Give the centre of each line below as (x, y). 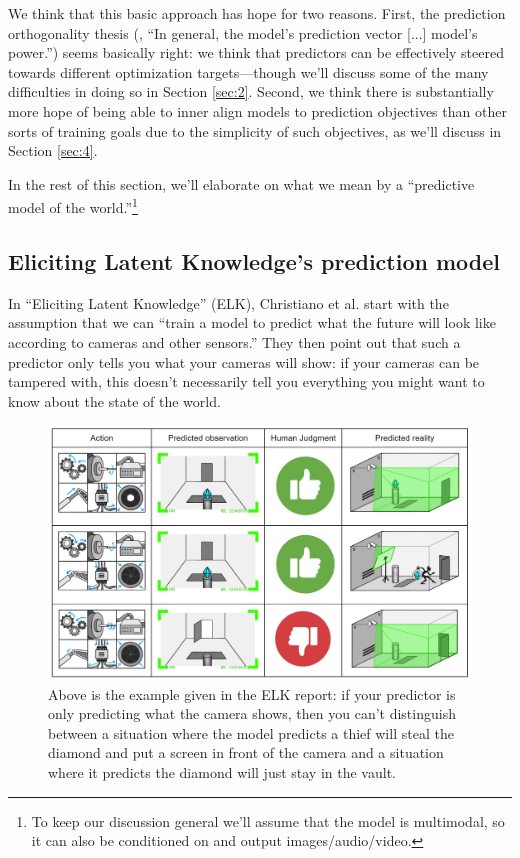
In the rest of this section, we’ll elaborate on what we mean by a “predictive (241, 183)
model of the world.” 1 (73, 205)
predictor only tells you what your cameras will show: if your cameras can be (244, 361)
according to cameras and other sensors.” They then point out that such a (234, 341)
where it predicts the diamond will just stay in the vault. (222, 771)
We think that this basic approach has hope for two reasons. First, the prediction (257, 13)
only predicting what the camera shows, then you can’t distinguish (252, 713)
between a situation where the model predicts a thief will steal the (251, 732)
